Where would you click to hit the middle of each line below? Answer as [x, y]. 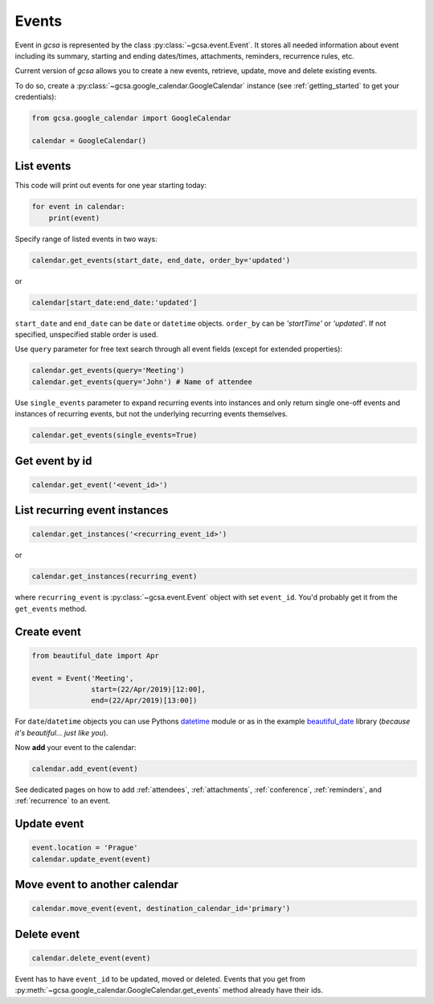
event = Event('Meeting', [83, 678]
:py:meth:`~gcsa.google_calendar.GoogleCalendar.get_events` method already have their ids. [169, 990]
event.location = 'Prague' [85, 848]
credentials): [35, 97]
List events [43, 166]
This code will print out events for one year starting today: [111, 186]
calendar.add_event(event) [85, 769]
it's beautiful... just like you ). [61, 732]
